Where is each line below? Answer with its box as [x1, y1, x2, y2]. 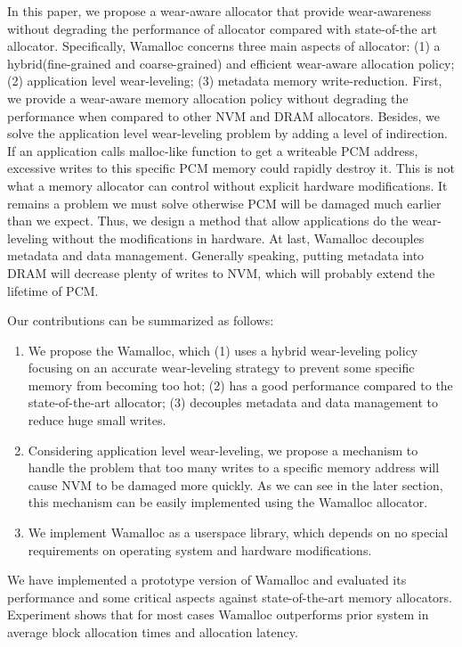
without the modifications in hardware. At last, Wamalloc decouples [52, 228, 425, 247]
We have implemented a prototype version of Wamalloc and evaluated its [7, 570, 407, 589]
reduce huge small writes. [28, 411, 166, 430]
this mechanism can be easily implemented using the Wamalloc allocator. [28, 493, 428, 512]
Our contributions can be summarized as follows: [7, 311, 274, 330]
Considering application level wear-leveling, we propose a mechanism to [28, 440, 418, 459]
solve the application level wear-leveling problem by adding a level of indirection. [7, 124, 448, 143]
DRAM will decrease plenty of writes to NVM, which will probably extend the [7, 263, 435, 282]
